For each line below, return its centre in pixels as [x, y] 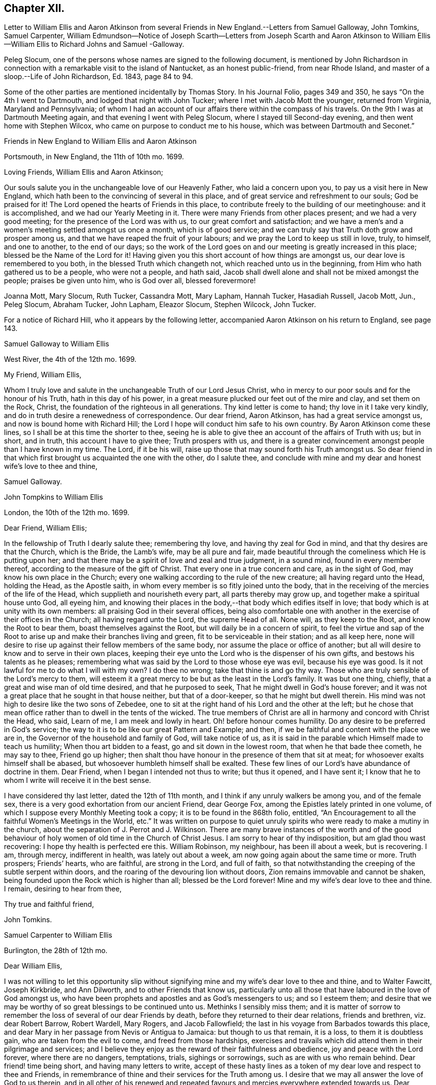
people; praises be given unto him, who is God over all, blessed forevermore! [130, 281]
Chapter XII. [34, 8]
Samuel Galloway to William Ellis [57, 344]
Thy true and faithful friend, [49, 904]
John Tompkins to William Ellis [54, 497]
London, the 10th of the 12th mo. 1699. [67, 513]
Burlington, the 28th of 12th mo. [56, 951]
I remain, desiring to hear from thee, [63, 889]
